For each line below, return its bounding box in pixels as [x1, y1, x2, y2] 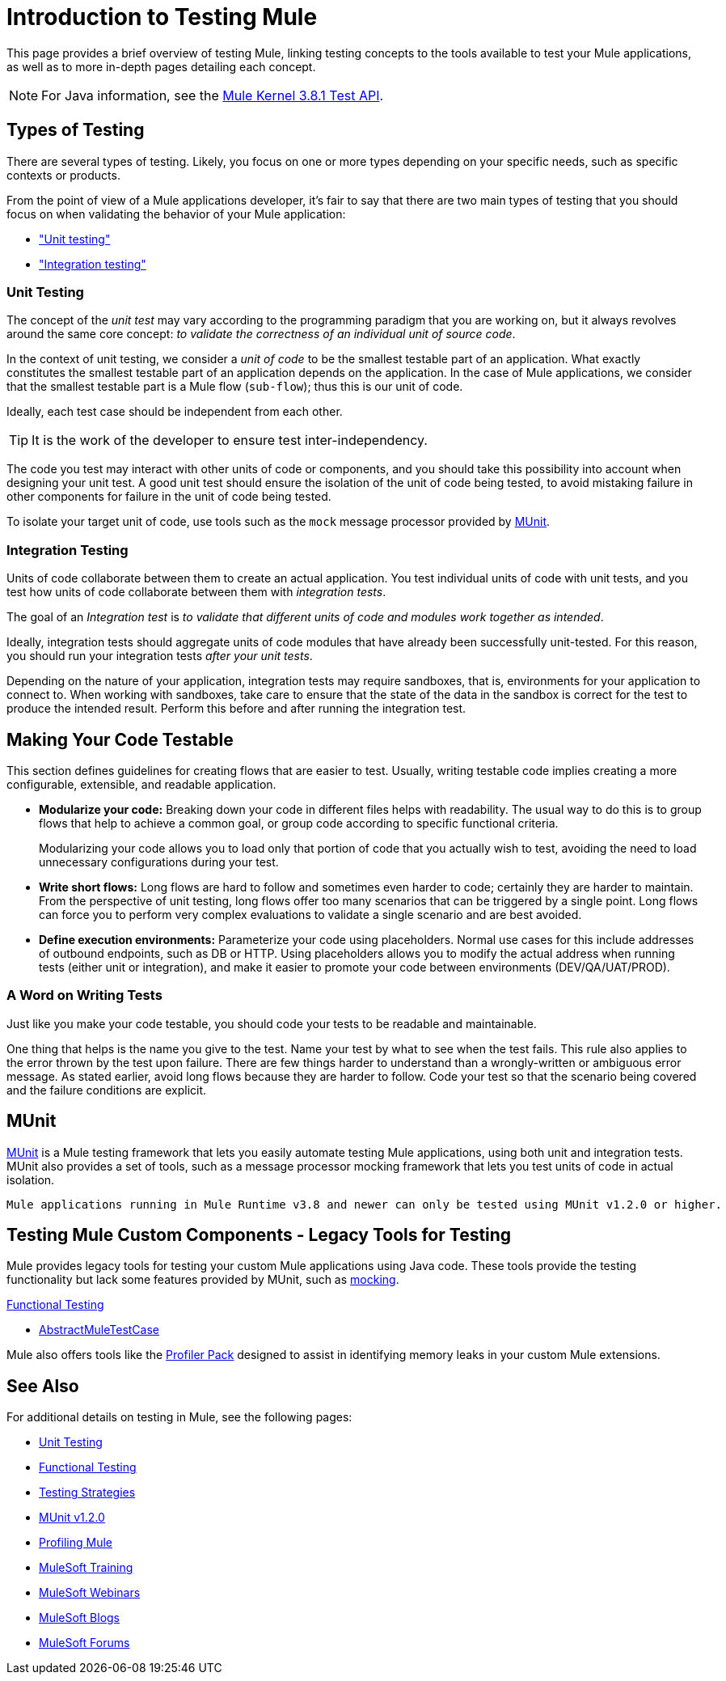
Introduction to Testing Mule [6, 3, 318, 31]
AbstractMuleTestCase [39, 1323, 160, 1337]
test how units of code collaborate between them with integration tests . [6, 585, 386, 599]
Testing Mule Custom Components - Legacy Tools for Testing [6, 1224, 512, 1245]
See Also [6, 1375, 79, 1396]
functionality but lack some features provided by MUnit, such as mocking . [6, 1272, 399, 1287]
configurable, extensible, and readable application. [6, 777, 276, 791]
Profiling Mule [39, 1535, 112, 1550]
